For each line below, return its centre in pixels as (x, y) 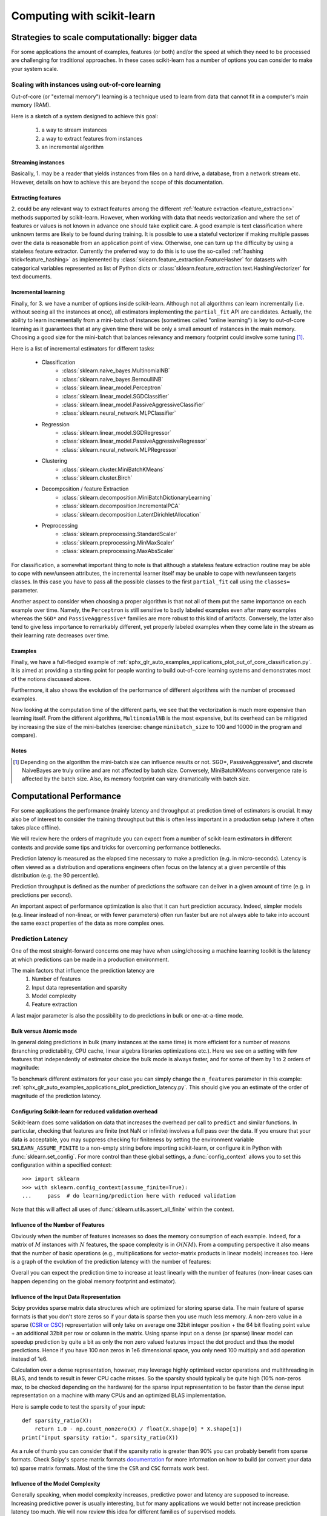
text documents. (31, 277)
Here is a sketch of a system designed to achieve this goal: (85, 116)
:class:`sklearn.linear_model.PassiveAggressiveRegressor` (135, 441)
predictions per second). (42, 895)
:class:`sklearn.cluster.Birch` (97, 478)
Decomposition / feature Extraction (85, 489)
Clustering (54, 461)
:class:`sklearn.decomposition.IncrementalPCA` (121, 506)
